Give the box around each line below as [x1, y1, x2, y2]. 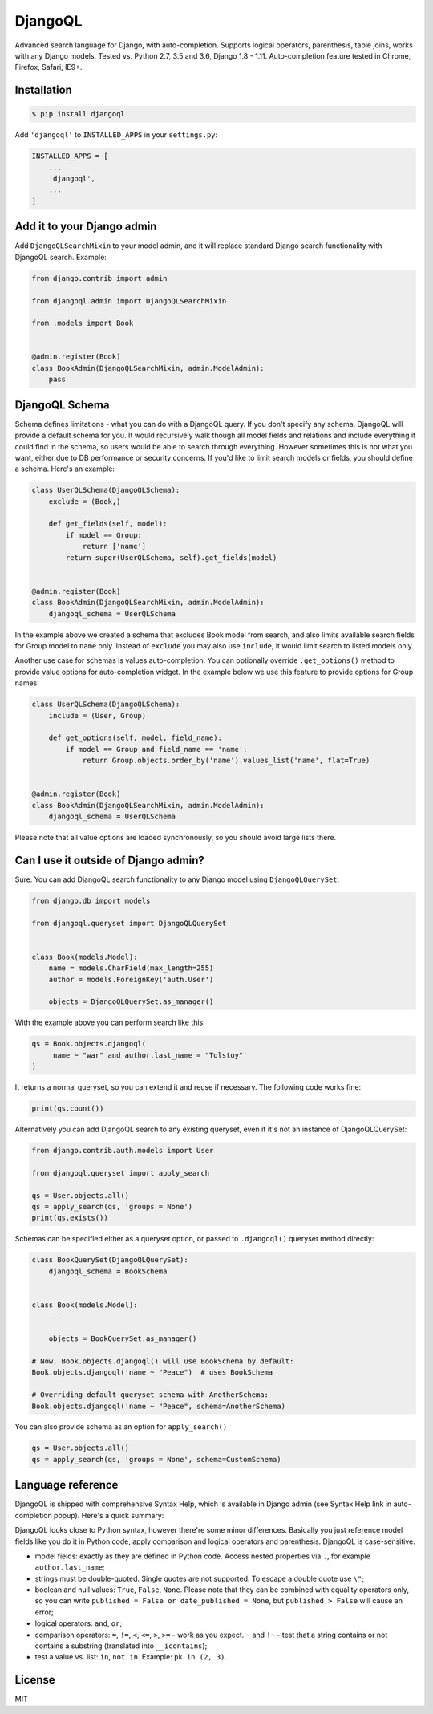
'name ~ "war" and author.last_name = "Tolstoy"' [48, 1050, 248, 1059]
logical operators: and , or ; [34, 1619, 123, 1628]
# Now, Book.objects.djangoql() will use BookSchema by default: [31, 1356, 294, 1366]
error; [34, 1607, 54, 1617]
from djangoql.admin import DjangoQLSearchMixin [31, 296, 227, 305]
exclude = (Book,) [48, 497, 121, 506]
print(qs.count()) [31, 1104, 104, 1113]
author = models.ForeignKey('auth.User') [48, 975, 214, 984]
